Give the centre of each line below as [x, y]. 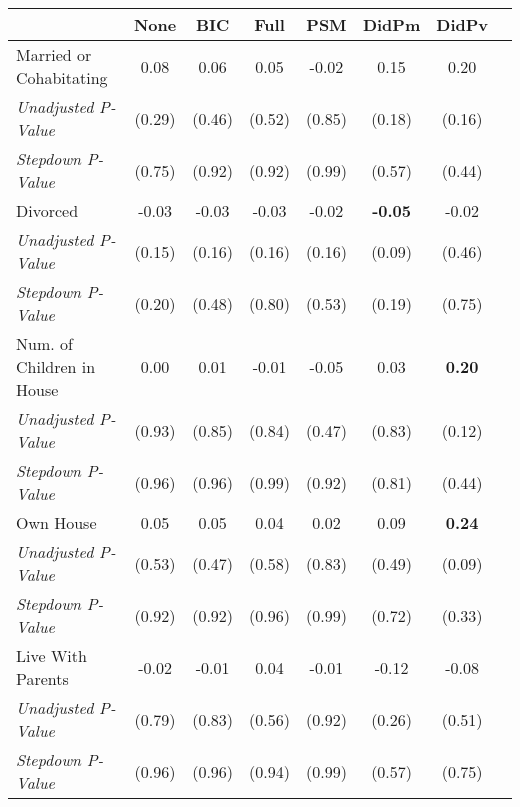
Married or [54, 54]
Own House [56, 522]
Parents [42, 678]
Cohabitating [62, 77]
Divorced [47, 210]
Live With [51, 655]
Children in [56, 366]
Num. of [44, 343]
